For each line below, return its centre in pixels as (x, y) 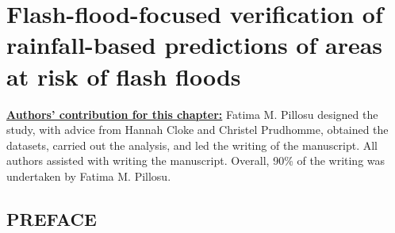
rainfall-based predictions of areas (195, 45)
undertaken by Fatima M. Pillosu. (89, 176)
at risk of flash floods (124, 76)
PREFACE (52, 218)
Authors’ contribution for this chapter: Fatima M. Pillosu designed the (192, 114)
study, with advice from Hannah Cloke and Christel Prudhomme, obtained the (197, 130)
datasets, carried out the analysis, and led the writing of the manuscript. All (192, 145)
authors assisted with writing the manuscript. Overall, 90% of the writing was (196, 160)
